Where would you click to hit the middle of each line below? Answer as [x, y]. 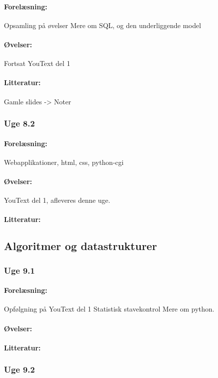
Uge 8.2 [19, 123]
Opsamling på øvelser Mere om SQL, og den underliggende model [103, 25]
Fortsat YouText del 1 [37, 63]
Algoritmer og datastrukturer [81, 246]
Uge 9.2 [19, 369]
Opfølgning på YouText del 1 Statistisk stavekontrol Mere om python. [109, 309]
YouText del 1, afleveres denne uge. [57, 200]
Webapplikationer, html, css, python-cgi [64, 162]
